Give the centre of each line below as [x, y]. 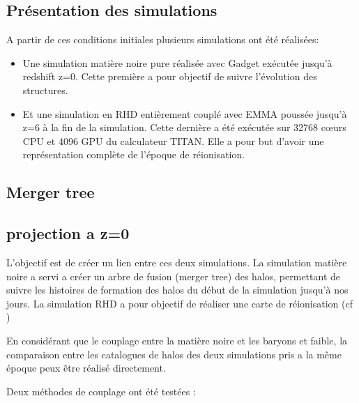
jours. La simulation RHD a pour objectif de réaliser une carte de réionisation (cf [179, 303]
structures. [45, 90]
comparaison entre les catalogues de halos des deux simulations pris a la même [174, 354]
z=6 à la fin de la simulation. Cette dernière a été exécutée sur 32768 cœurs [184, 127]
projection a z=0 [68, 233]
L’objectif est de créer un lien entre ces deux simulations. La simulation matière [177, 262]
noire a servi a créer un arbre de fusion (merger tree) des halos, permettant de [173, 276]
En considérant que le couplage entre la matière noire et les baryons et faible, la [177, 340]
